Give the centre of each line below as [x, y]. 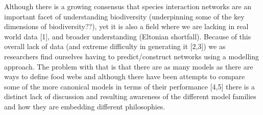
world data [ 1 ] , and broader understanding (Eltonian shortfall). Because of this [128, 36]
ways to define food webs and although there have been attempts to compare [125, 76]
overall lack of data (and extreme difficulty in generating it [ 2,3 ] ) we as [115, 46]
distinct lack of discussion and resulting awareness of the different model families [130, 96]
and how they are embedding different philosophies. [85, 106]
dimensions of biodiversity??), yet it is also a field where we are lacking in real [126, 26]
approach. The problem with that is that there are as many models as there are [129, 66]
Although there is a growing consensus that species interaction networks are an [128, 6]
